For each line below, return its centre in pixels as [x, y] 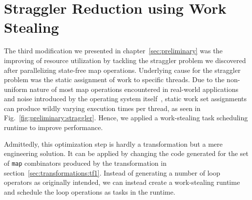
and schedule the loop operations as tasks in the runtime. [90, 191]
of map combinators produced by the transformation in [85, 163]
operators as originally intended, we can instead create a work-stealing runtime [122, 182]
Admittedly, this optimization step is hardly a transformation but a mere [113, 144]
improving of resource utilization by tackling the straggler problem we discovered [125, 60]
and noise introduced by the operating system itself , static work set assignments [126, 99]
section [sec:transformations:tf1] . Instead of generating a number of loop [112, 172]
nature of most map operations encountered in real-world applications [134, 89]
